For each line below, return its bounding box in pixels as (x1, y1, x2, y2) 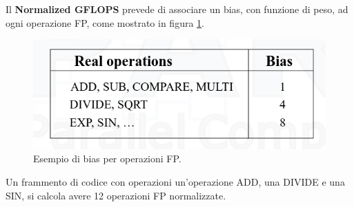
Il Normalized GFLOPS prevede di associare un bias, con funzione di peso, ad (6, 2, 348, 16)
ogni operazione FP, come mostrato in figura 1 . (6, 15, 204, 30)
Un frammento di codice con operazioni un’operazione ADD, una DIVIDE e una (6, 175, 345, 189)
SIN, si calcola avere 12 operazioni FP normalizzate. (6, 188, 226, 202)
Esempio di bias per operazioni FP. (33, 151, 181, 166)
